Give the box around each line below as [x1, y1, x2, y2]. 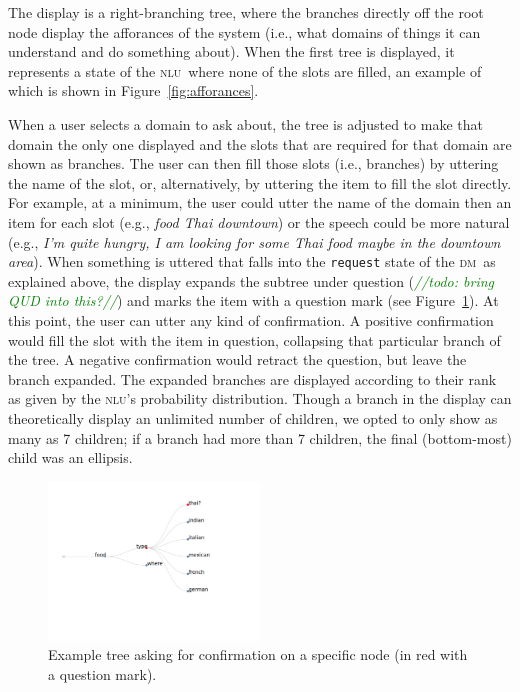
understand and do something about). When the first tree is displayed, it [8, 41, 455, 62]
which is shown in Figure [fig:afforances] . [8, 80, 259, 101]
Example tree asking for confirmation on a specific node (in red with [48, 644, 468, 665]
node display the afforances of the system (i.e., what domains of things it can [8, 21, 481, 42]
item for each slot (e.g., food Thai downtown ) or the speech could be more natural [8, 211, 510, 232]
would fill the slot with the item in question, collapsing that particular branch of [8, 329, 501, 350]
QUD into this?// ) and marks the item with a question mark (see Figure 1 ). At [8, 290, 499, 311]
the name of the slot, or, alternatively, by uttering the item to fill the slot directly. [8, 172, 512, 193]
